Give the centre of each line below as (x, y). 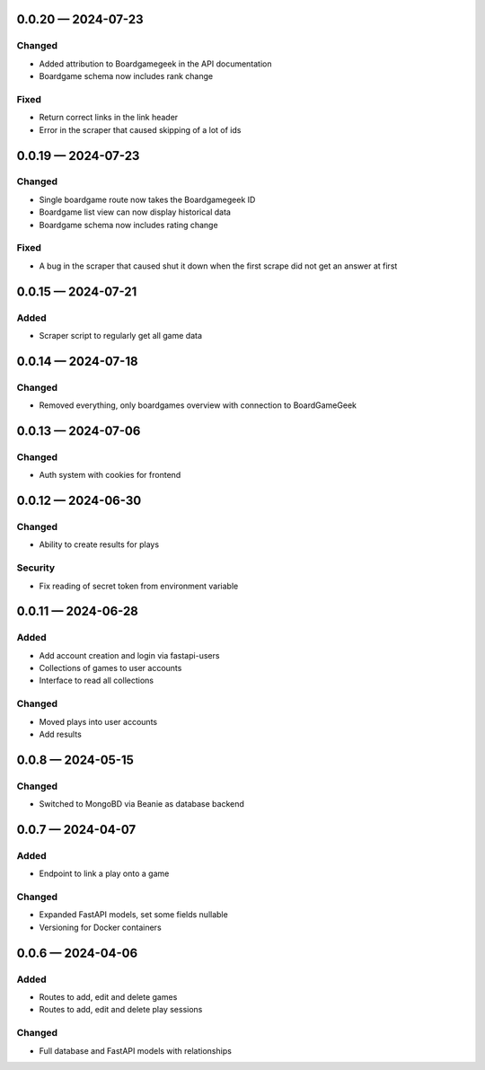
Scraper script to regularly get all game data (120, 335)
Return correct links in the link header (109, 118)
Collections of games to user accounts (110, 668)
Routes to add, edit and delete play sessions (121, 1010)
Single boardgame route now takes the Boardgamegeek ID (147, 199)
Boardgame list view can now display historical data (135, 212)
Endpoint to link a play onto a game (104, 874)
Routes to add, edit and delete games (108, 997)
